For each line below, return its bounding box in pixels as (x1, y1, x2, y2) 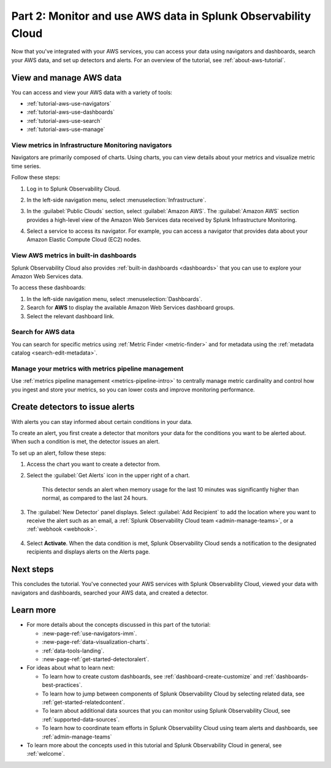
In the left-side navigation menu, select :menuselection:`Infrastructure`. (26, 196, 207, 203)
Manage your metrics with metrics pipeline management (11, 364, 184, 373)
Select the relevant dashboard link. (26, 312, 115, 319)
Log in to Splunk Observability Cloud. (26, 185, 121, 192)
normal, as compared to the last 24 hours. (42, 495, 148, 502)
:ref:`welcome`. (26, 750, 66, 758)
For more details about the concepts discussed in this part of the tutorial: (26, 621, 211, 629)
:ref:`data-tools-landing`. (42, 647, 104, 654)
